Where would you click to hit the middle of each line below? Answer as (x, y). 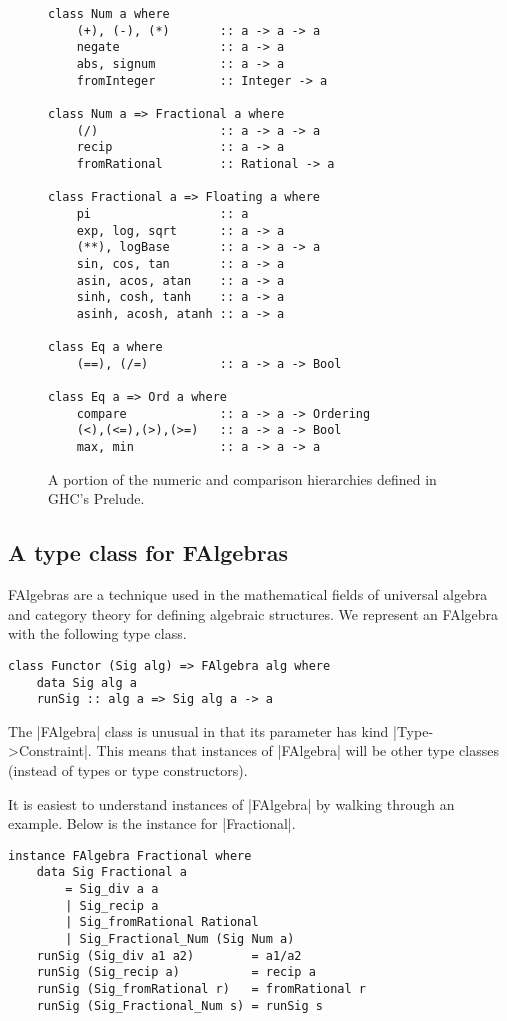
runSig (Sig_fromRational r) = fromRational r (201, 989)
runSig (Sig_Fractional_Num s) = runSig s (179, 1005)
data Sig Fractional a (111, 872)
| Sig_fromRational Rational (162, 922)
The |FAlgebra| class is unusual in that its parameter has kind (198, 730)
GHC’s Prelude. (96, 498)
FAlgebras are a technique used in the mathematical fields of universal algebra (248, 594)
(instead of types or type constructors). (128, 770)
